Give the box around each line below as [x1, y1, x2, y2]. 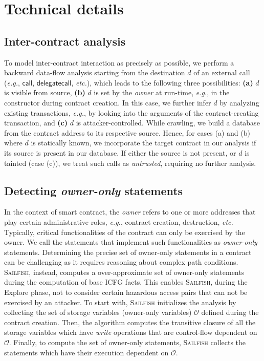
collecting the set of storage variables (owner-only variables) [4, 307, 192, 317]
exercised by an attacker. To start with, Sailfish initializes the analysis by [4, 296, 236, 307]
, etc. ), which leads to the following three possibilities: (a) [71, 77, 253, 88]
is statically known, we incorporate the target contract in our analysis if [31, 137, 256, 148]
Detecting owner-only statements [4, 182, 183, 198]
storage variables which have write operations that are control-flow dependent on [4, 327, 257, 337]
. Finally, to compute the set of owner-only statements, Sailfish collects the [9, 337, 246, 348]
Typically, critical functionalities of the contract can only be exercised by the [4, 226, 245, 237]
